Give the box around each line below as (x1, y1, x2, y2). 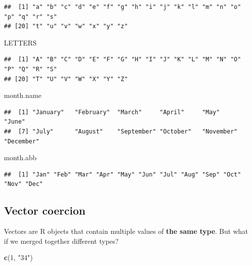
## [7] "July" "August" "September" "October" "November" (4, 128, 238, 135)
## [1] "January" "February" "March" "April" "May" (4, 108, 220, 116)
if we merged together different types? (4, 235, 119, 246)
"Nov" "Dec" (4, 180, 43, 188)
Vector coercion (4, 203, 85, 218)
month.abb (4, 152, 37, 163)
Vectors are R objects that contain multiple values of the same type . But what (4, 226, 248, 236)
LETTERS (4, 37, 37, 47)
